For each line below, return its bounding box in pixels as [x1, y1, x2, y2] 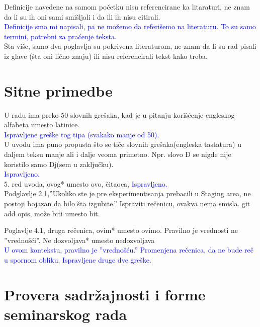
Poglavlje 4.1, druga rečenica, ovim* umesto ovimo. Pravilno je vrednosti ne [4, 225, 238, 235]
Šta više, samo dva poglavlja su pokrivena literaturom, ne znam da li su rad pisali [4, 41, 256, 51]
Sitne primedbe [4, 80, 113, 101]
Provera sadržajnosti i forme [4, 284, 206, 304]
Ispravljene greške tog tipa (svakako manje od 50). [4, 129, 159, 139]
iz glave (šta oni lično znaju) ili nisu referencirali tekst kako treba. [4, 50, 208, 61]
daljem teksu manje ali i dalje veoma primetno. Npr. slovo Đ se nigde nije [4, 149, 231, 159]
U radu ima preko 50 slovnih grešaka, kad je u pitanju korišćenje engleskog [4, 109, 235, 120]
